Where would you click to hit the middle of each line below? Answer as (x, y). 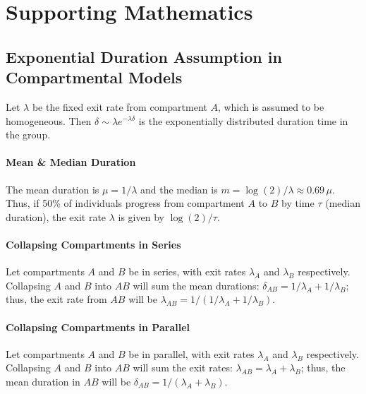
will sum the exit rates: (183, 368)
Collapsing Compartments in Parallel (98, 327)
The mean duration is (53, 189)
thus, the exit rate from (56, 299)
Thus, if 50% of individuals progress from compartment (125, 203)
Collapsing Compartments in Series (93, 244)
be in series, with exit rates (187, 271)
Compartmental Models (94, 77)
